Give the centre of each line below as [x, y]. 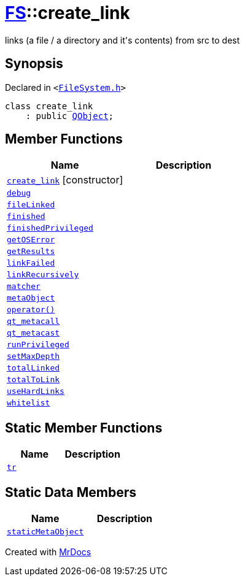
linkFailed [31, 263]
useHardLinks [36, 391]
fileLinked [31, 205]
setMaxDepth [33, 356]
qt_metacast [33, 333]
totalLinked [33, 368]
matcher [24, 287]
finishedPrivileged [50, 228]
